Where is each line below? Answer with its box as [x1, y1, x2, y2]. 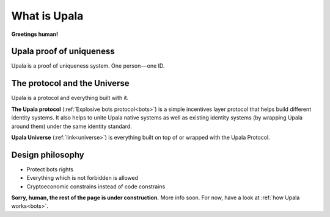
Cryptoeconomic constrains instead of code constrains [26, 183, 166, 190]
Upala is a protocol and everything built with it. [11, 94, 129, 102]
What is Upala [11, 9, 84, 23]
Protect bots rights [26, 165, 73, 173]
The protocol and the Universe [11, 78, 130, 88]
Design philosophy [11, 149, 85, 160]
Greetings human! [11, 30, 58, 38]
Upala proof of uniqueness [11, 46, 116, 57]
